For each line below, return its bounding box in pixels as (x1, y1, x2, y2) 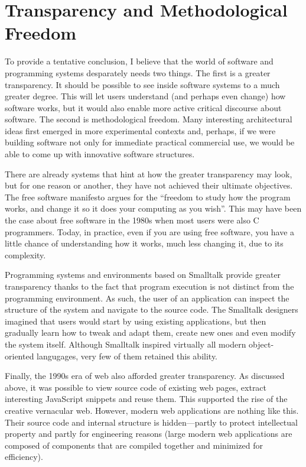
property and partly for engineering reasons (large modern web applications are (5, 427, 292, 440)
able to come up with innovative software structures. (5, 148, 195, 160)
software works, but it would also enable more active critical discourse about (5, 101, 282, 113)
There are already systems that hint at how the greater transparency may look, (5, 167, 292, 180)
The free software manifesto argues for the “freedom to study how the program (5, 190, 291, 203)
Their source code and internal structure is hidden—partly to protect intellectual (5, 416, 298, 428)
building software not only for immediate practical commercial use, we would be (5, 136, 295, 148)
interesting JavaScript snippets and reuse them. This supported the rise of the (5, 393, 288, 405)
